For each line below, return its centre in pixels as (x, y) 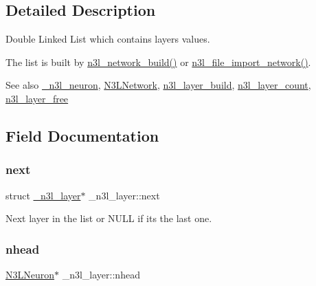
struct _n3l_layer (43, 195)
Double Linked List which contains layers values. (108, 39)
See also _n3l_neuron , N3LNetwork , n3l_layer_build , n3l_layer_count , (158, 85)
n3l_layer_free (37, 98)
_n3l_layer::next (124, 195)
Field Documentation (82, 135)
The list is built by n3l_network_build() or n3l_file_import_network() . (158, 62)
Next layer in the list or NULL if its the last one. (109, 218)
